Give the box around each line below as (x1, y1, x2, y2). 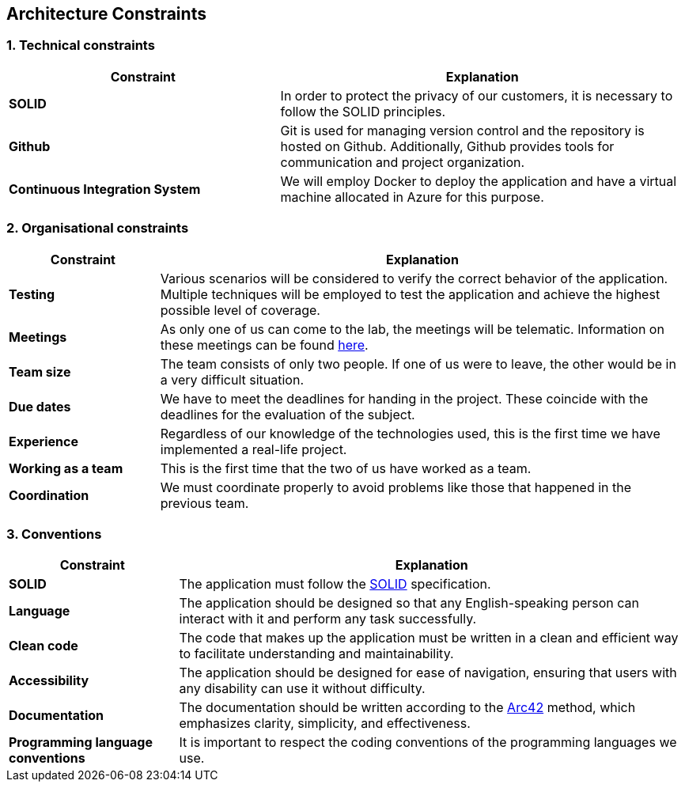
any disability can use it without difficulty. (179, 680, 426, 697)
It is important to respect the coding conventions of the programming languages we (179, 734, 677, 751)
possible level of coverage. (160, 301, 320, 318)
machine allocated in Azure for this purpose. (280, 188, 544, 205)
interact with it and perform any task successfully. (179, 611, 477, 627)
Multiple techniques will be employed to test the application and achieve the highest (160, 286, 660, 302)
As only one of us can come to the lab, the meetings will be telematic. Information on (160, 320, 664, 337)
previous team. (160, 494, 249, 511)
